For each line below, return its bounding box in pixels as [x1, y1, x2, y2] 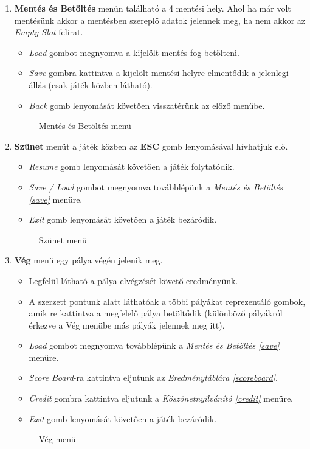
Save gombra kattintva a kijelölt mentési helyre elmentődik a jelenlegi [29, 66, 289, 79]
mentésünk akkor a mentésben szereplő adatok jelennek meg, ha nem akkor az [14, 13, 306, 26]
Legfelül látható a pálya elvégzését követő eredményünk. [29, 274, 238, 287]
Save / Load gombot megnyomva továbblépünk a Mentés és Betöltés [29, 180, 283, 193]
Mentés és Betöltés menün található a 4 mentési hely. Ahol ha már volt [14, 2, 291, 14]
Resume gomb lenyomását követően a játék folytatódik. [29, 160, 235, 173]
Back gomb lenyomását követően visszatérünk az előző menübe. [29, 99, 265, 111]
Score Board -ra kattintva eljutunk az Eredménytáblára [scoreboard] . [29, 371, 278, 384]
